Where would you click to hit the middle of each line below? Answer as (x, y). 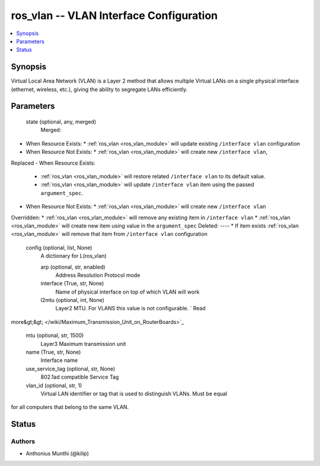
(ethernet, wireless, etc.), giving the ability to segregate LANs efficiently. (99, 89)
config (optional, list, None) (59, 247)
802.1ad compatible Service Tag (80, 377)
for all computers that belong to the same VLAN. (70, 407)
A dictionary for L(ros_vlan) (73, 256)
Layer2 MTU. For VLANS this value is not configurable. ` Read (130, 308)
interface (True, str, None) (72, 284)
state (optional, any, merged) (61, 122)
